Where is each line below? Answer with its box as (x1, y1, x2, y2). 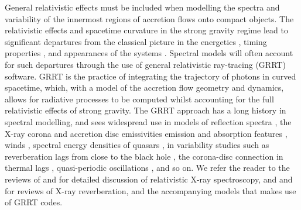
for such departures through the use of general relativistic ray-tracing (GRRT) (5, 58, 286, 70)
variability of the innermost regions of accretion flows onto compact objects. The (5, 12, 294, 25)
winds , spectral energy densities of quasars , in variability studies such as (5, 139, 269, 151)
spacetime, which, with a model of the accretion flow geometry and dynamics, (5, 81, 284, 94)
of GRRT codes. (5, 196, 63, 208)
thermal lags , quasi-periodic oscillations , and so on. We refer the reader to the (5, 161, 290, 174)
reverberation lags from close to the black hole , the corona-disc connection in (5, 150, 283, 162)
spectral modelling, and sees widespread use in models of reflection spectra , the (5, 115, 292, 128)
